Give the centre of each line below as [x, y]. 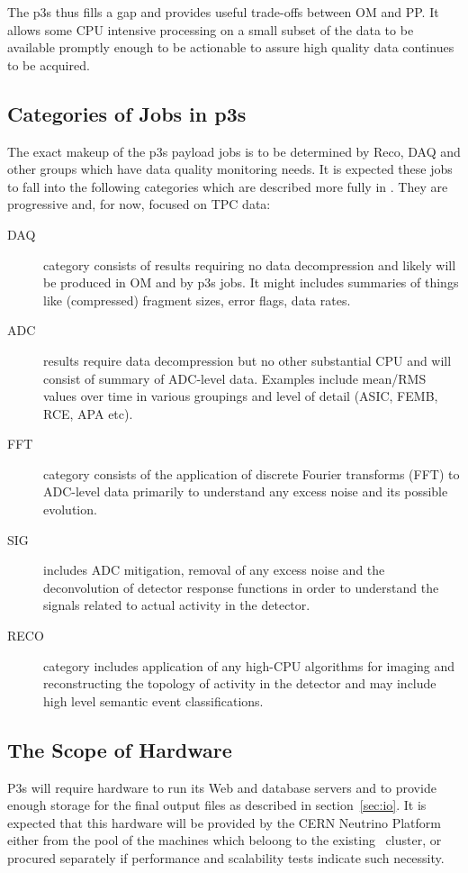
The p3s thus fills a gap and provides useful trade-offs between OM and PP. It [223, 12]
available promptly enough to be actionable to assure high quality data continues [231, 47]
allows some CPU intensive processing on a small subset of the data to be [211, 29]
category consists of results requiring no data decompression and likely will [250, 264]
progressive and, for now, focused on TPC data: [139, 204]
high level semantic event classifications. [153, 700]
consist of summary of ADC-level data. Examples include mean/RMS [235, 378]
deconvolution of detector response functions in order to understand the [241, 587]
